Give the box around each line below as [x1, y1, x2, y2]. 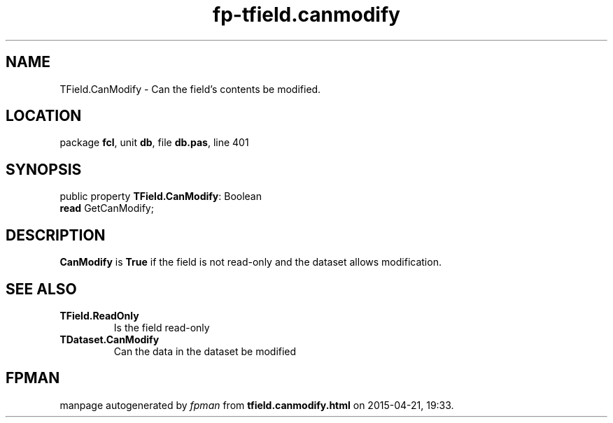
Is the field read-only [113, 321, 210, 334]
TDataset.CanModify [59, 333, 160, 345]
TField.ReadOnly [59, 309, 139, 322]
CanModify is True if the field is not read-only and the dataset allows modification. [59, 256, 442, 268]
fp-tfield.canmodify [213, 3, 400, 27]
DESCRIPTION [6, 226, 106, 244]
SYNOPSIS [6, 160, 82, 178]
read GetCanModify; [59, 202, 154, 215]
